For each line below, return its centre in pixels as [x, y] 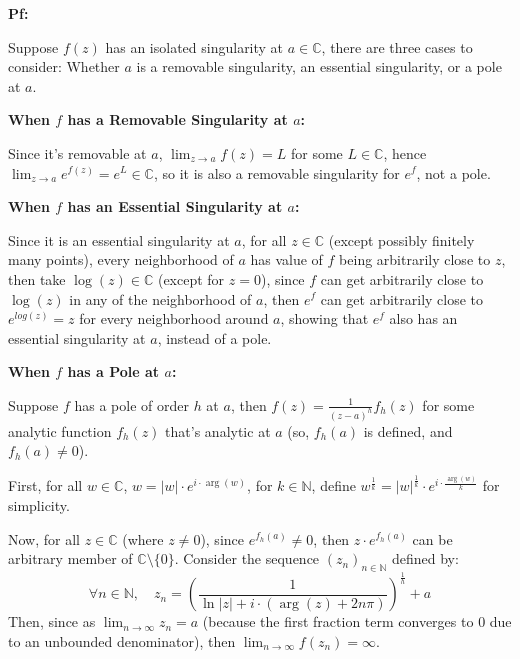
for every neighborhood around [174, 318]
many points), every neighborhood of [121, 259]
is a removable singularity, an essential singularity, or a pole [319, 66]
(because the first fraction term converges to [338, 621]
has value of [286, 259]
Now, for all [44, 538]
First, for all [45, 485]
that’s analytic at [218, 430]
